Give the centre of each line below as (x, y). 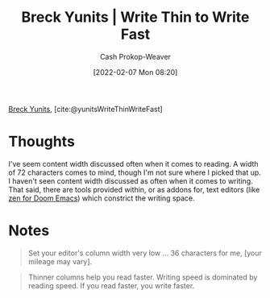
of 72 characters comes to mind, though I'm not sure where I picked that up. (135, 172)
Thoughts (42, 142)
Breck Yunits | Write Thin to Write (135, 17)
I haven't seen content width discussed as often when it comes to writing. (131, 180)
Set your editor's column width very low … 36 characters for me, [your (145, 253)
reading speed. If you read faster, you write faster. (111, 285)
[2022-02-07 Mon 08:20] (135, 72)
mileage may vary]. (60, 261)
